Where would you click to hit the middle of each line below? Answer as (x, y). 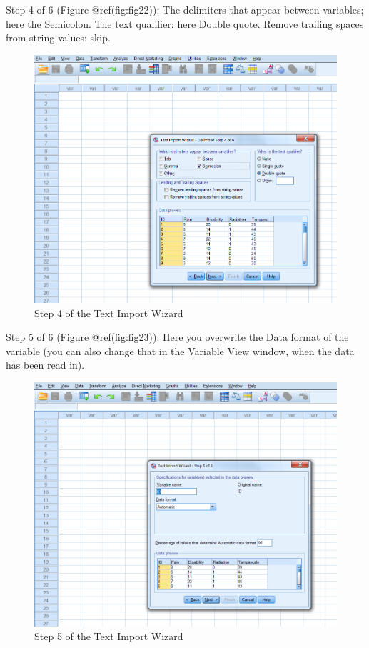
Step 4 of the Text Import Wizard (109, 313)
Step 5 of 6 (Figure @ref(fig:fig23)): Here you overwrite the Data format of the (177, 337)
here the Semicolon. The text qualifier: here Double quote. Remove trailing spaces (185, 23)
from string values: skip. (58, 38)
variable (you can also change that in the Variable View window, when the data (180, 350)
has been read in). (45, 365)
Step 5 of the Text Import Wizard (109, 636)
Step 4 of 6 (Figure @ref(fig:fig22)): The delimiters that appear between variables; (185, 9)
